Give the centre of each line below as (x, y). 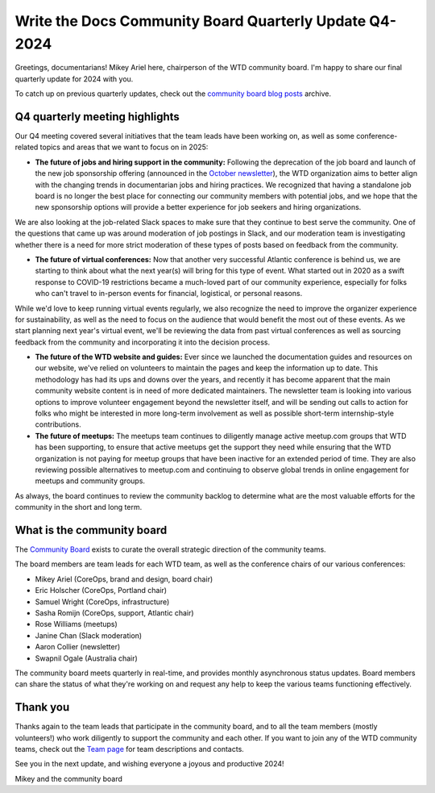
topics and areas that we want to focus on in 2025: (124, 147)
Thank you (42, 707)
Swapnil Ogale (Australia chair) (87, 658)
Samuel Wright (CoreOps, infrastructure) (102, 602)
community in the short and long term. (79, 507)
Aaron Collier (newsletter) (78, 647)
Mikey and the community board (68, 778)
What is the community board (91, 530)
